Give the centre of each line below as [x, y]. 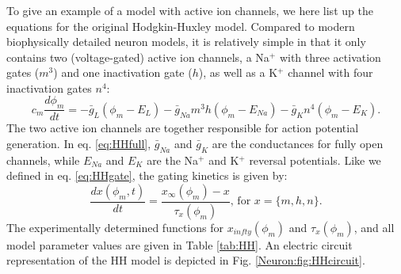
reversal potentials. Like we [315, 160]
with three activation [330, 57]
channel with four [330, 72]
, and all [374, 227]
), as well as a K [238, 72]
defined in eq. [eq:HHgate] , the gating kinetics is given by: [147, 175]
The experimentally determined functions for [115, 227]
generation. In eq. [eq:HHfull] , [79, 143]
